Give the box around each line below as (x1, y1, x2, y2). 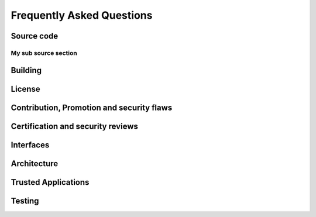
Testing (11, 196, 39, 206)
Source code (11, 31, 59, 41)
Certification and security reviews (11, 121, 139, 131)
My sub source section (11, 49, 77, 57)
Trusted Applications (11, 177, 90, 187)
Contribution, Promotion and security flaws (11, 102, 173, 112)
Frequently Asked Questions (11, 9, 153, 22)
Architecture (11, 159, 59, 168)
